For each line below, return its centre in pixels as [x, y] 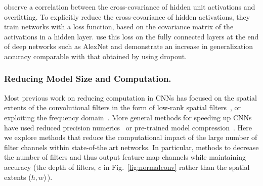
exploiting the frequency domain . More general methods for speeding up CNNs [128, 117]
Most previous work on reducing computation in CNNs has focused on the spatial [130, 97]
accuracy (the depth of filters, [50, 167]
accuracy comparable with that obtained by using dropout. [96, 56]
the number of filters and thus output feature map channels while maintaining [125, 157]
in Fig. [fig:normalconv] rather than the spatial [177, 167]
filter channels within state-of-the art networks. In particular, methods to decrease [131, 147]
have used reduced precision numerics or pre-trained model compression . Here [128, 127]
